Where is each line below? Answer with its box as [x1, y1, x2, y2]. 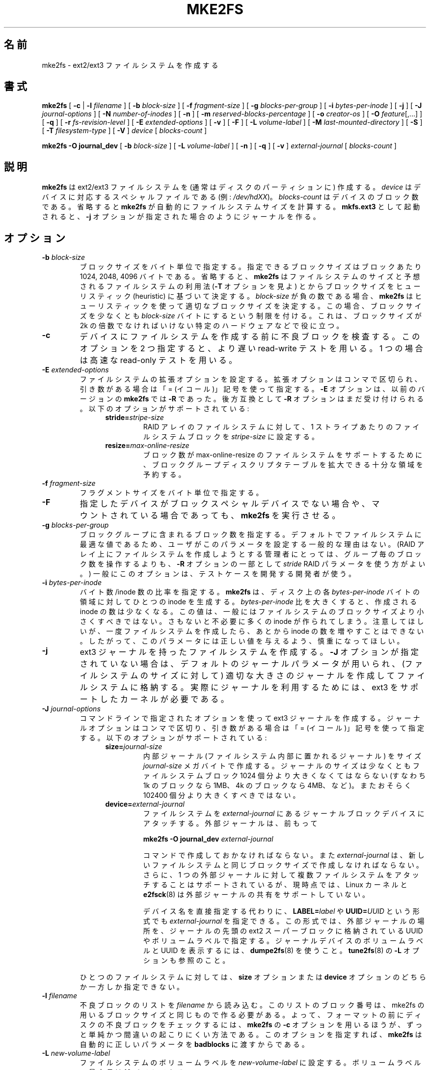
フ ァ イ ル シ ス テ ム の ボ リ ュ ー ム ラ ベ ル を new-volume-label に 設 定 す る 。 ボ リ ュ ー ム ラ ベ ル [80, 1058, 421, 1067]
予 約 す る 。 [143, 470, 186, 479]
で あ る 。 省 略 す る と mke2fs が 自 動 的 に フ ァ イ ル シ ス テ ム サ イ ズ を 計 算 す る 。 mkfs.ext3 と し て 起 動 [42, 202, 420, 211]
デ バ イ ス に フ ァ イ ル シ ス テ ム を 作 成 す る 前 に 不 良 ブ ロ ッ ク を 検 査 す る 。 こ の [80, 332, 420, 342]
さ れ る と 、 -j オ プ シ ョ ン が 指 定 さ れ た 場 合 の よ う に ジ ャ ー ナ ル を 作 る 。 [42, 212, 320, 221]
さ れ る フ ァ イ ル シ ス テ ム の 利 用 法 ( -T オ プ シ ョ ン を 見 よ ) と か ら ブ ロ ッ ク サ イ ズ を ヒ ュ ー [80, 282, 421, 291]
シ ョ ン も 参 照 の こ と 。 [143, 956, 230, 965]
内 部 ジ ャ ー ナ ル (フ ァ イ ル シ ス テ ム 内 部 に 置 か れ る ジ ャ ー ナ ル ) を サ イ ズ [143, 752, 422, 760]
